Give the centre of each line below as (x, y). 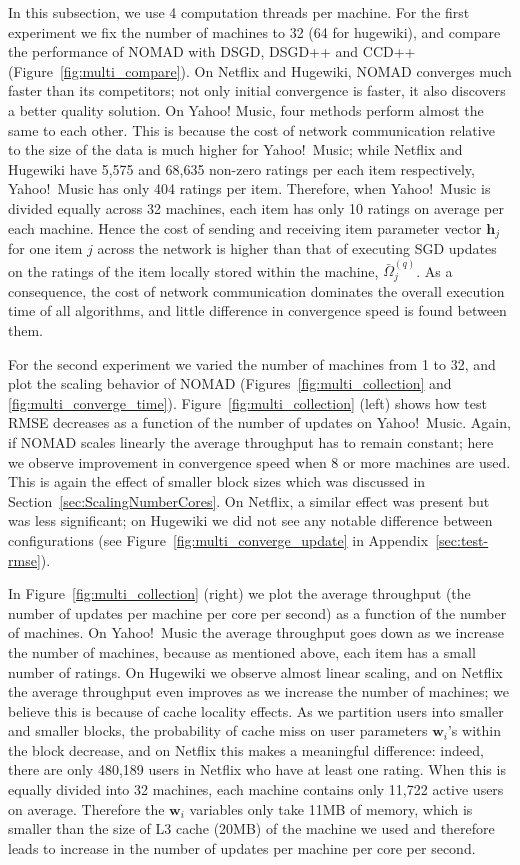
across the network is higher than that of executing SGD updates (297, 247)
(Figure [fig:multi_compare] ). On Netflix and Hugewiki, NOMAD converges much (260, 70)
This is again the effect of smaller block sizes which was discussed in (217, 481)
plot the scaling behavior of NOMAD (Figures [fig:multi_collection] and (230, 383)
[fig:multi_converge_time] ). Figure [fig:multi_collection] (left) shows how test (247, 402)
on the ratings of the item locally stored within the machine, (193, 270)
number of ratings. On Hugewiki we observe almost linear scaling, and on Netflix (255, 671)
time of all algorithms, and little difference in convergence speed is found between (257, 310)
